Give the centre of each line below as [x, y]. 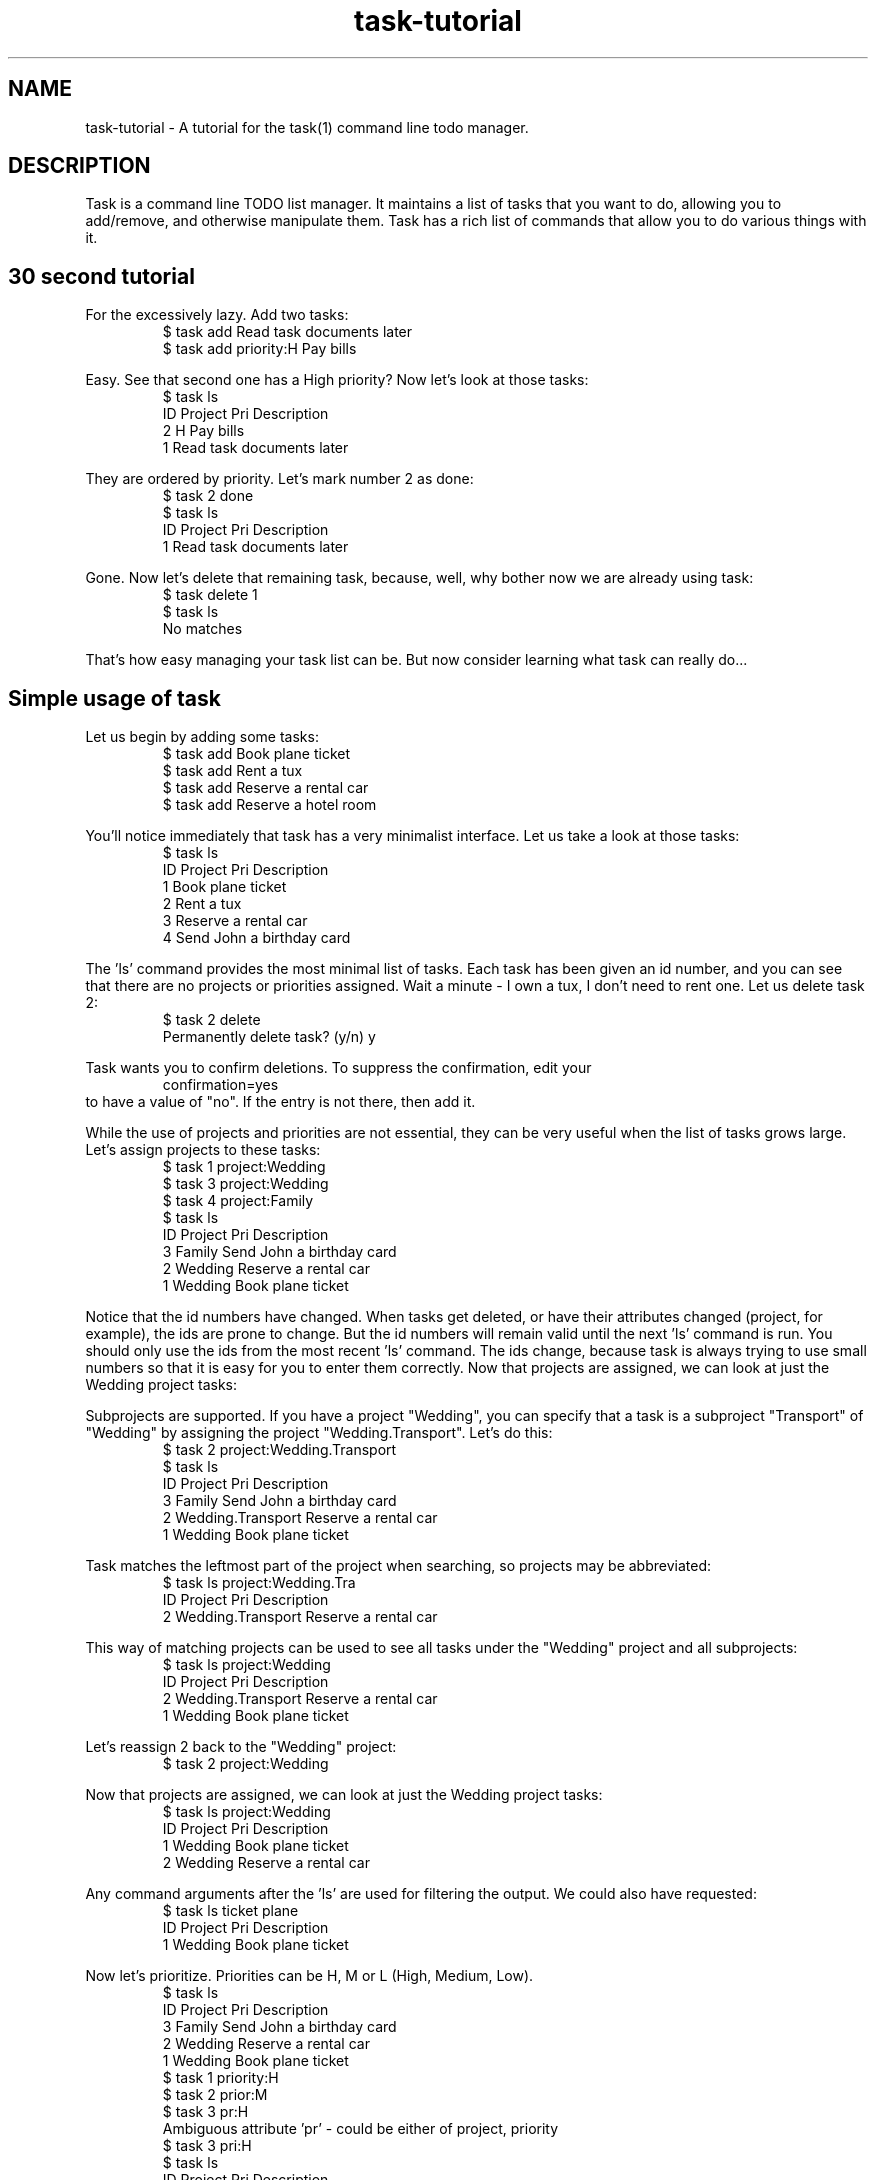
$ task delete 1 [210, 595]
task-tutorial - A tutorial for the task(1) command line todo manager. [307, 127]
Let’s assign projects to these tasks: [203, 1150]
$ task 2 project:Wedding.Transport [279, 1450]
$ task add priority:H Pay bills [259, 349]
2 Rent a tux [202, 904]
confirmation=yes [220, 1085]
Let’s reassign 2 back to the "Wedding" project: [241, 1747]
